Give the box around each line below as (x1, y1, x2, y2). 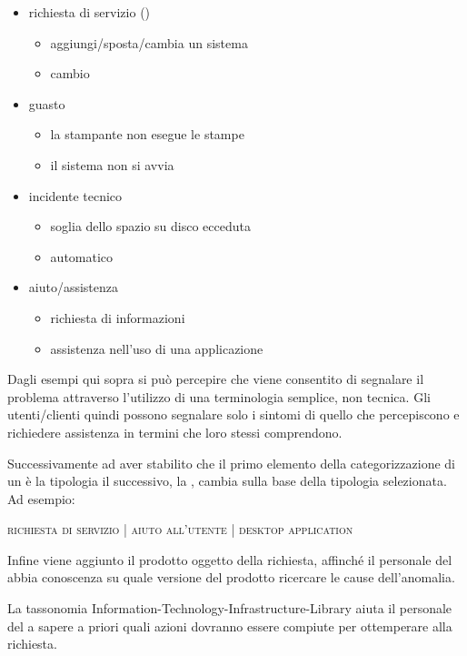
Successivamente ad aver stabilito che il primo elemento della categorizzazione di (7, 453, 455, 472)
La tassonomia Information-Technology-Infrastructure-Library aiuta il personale (7, 599, 452, 618)
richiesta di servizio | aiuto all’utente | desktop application (7, 520, 353, 539)
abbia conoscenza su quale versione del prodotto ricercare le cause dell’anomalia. (7, 568, 455, 587)
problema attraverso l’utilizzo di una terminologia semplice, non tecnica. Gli (7, 387, 431, 406)
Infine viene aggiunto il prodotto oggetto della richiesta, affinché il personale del (7, 550, 452, 569)
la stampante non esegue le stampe (50, 125, 244, 144)
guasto (28, 94, 65, 113)
